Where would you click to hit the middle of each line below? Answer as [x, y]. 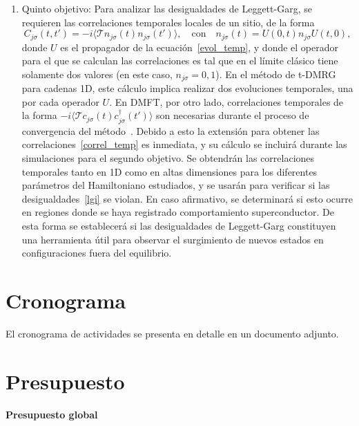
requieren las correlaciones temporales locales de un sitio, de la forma [168, 22]
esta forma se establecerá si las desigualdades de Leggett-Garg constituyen [179, 226]
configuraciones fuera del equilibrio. [97, 253]
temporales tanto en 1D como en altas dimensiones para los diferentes [169, 171]
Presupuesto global [52, 414]
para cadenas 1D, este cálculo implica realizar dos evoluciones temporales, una [187, 88]
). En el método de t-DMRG [276, 74]
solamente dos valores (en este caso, [97, 74]
